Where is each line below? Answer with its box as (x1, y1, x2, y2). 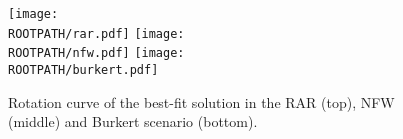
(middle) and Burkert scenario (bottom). (8, 111, 258, 132)
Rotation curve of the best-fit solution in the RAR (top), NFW (8, 91, 395, 112)
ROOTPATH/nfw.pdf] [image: (8, 46, 185, 61)
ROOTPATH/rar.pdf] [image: (8, 26, 185, 41)
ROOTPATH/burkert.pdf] (8, 62, 159, 77)
